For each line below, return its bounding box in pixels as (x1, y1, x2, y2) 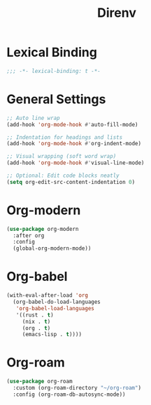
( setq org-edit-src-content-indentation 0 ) (6, 178, 136, 185)
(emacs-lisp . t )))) (22, 331, 82, 338)
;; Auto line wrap (6, 114, 60, 121)
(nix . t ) (22, 318, 51, 325)
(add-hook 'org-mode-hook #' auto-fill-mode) (6, 121, 138, 128)
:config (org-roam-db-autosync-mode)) (13, 391, 127, 398)
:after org (13, 232, 45, 239)
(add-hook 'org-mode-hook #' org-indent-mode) (6, 140, 141, 147)
